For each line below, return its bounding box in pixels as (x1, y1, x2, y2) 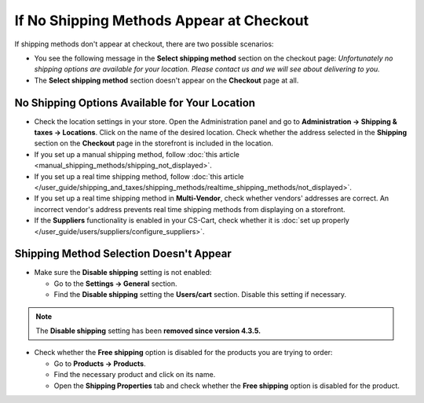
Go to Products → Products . (53, 358, 146, 368)
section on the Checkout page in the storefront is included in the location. (34, 138, 274, 148)
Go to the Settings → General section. (53, 279, 177, 288)
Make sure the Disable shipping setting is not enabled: (34, 268, 212, 277)
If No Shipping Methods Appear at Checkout (14, 12, 309, 29)
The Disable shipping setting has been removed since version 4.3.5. (35, 326, 261, 335)
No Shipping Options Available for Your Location (14, 96, 255, 109)
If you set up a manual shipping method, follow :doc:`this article (34, 149, 239, 159)
